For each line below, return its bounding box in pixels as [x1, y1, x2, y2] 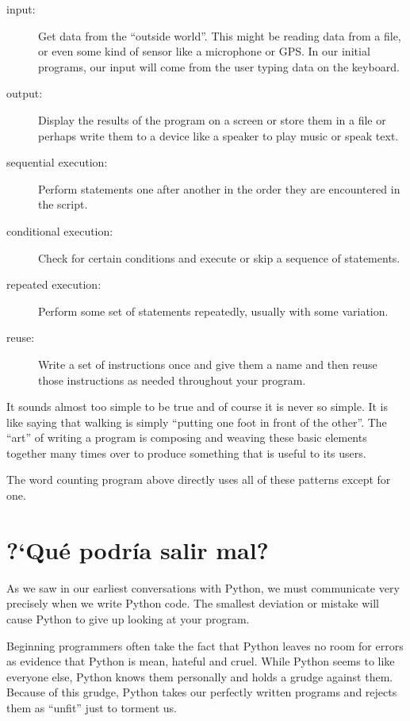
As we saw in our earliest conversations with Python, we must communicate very [6, 579, 400, 596]
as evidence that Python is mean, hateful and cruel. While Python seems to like [6, 653, 395, 669]
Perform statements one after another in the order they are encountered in [38, 180, 400, 197]
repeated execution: [6, 276, 102, 293]
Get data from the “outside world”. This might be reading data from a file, [38, 27, 401, 44]
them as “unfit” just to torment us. [6, 699, 177, 715]
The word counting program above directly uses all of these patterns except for [6, 471, 391, 488]
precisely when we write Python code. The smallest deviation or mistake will [6, 595, 379, 612]
